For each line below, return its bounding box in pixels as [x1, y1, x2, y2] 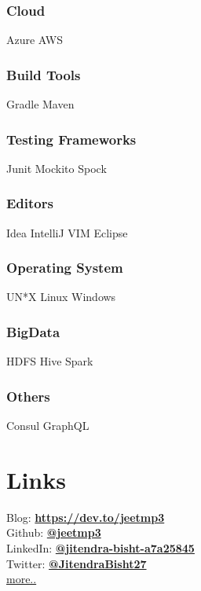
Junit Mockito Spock [6, 160, 107, 176]
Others [6, 386, 50, 406]
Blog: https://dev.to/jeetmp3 [6, 508, 165, 525]
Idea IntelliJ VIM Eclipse [6, 224, 128, 240]
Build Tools [6, 64, 81, 84]
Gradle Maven [6, 96, 75, 112]
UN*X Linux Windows [6, 288, 116, 305]
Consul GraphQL [6, 417, 90, 434]
